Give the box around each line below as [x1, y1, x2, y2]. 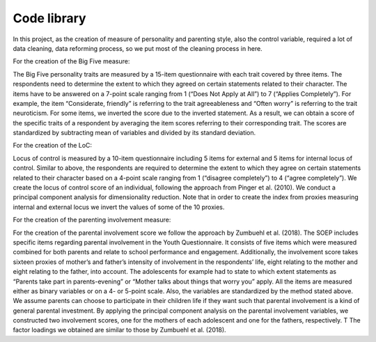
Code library [13, 10, 86, 26]
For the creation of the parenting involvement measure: [13, 216, 171, 224]
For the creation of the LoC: [13, 141, 93, 150]
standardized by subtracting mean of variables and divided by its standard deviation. [13, 129, 256, 137]
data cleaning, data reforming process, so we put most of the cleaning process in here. [13, 44, 263, 52]
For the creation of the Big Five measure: [13, 57, 130, 65]
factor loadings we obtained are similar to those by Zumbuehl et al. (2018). [13, 326, 226, 334]
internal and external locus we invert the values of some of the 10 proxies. [13, 203, 225, 211]
